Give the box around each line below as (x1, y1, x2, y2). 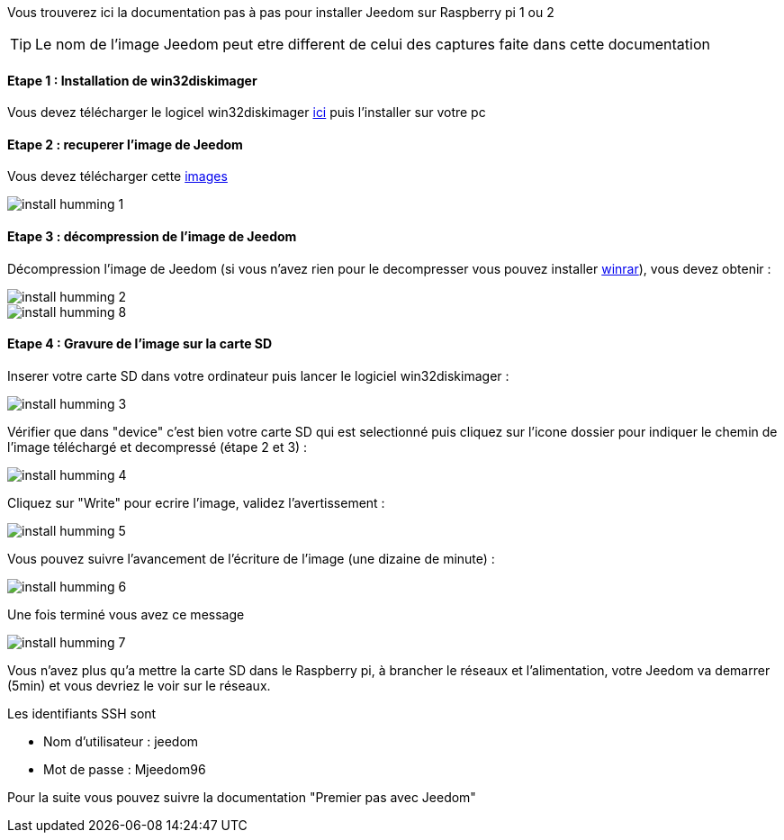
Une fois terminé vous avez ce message (7, 606, 245, 622)
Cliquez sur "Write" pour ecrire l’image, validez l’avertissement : (7, 494, 385, 510)
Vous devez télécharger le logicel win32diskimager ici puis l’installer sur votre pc (7, 104, 486, 121)
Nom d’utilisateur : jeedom (43, 733, 199, 749)
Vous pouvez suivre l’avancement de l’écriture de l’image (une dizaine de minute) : (7, 550, 495, 566)
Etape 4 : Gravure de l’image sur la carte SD (7, 336, 273, 352)
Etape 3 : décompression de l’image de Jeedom (7, 229, 297, 245)
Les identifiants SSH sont (7, 705, 157, 721)
